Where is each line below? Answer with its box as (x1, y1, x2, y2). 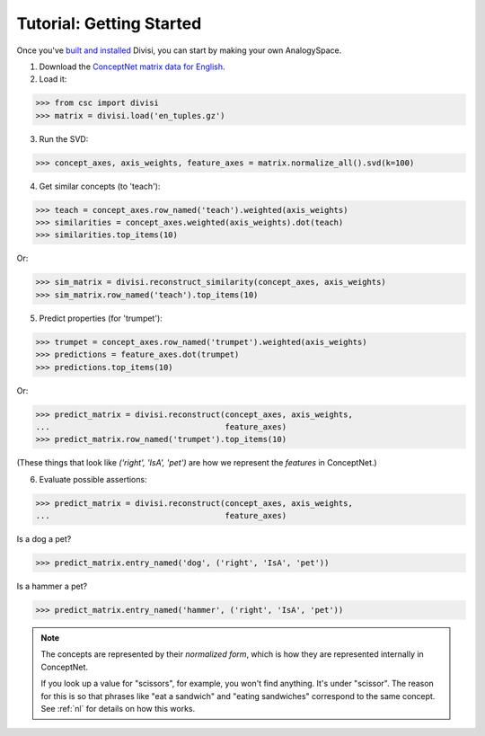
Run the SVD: (39, 133, 89, 144)
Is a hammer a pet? (16, 581, 88, 591)
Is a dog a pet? (16, 534, 72, 545)
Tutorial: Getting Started (16, 13, 202, 33)
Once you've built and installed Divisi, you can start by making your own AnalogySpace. (16, 45, 342, 56)
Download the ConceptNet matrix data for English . (39, 61, 225, 72)
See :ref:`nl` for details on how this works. (40, 703, 196, 714)
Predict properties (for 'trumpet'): (39, 313, 163, 324)
